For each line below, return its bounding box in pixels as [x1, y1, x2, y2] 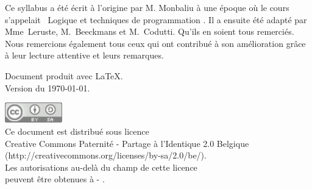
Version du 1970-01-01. [5, 81, 90, 94]
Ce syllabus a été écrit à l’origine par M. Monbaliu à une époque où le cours [5, 1, 289, 13]
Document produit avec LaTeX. [5, 69, 123, 82]
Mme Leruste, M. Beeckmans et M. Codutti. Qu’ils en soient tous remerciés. [5, 25, 294, 38]
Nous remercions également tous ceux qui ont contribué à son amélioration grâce [5, 37, 306, 49]
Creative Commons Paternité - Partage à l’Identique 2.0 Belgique [5, 137, 249, 149]
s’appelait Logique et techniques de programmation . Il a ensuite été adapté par [5, 13, 307, 26]
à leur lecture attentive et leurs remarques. [5, 49, 164, 62]
